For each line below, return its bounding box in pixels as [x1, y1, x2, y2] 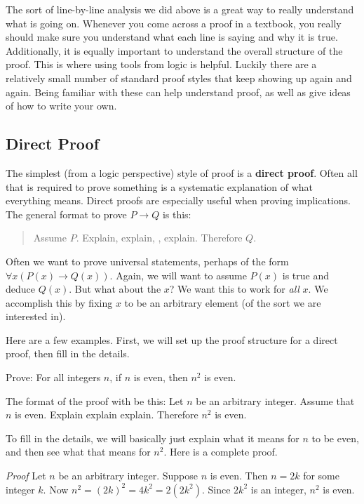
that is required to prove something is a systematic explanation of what [6, 179, 313, 194]
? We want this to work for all [169, 281, 299, 296]
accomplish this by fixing [6, 295, 113, 310]
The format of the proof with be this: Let [6, 393, 184, 408]
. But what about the [69, 281, 161, 296]
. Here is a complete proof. [163, 444, 278, 459]
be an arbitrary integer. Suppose [58, 468, 198, 483]
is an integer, [250, 482, 306, 496]
